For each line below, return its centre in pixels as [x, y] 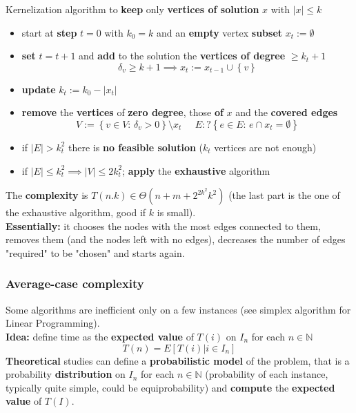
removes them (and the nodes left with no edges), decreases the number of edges [176, 239]
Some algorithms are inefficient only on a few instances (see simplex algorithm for [178, 309]
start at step [49, 32]
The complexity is [47, 195]
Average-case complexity [75, 284]
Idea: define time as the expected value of [100, 336]
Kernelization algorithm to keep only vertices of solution [132, 9]
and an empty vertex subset [219, 32]
